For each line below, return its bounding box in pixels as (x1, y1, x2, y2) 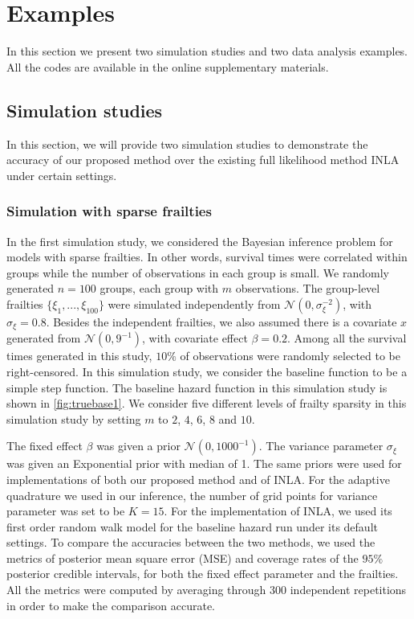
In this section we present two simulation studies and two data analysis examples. (6, 43, 408, 59)
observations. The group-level (235, 280, 380, 297)
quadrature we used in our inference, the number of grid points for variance (6, 486, 378, 503)
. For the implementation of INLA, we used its (164, 502, 392, 519)
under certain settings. (6, 166, 117, 183)
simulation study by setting (6, 410, 141, 427)
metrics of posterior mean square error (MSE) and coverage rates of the (6, 549, 359, 566)
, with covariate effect (142, 330, 248, 346)
